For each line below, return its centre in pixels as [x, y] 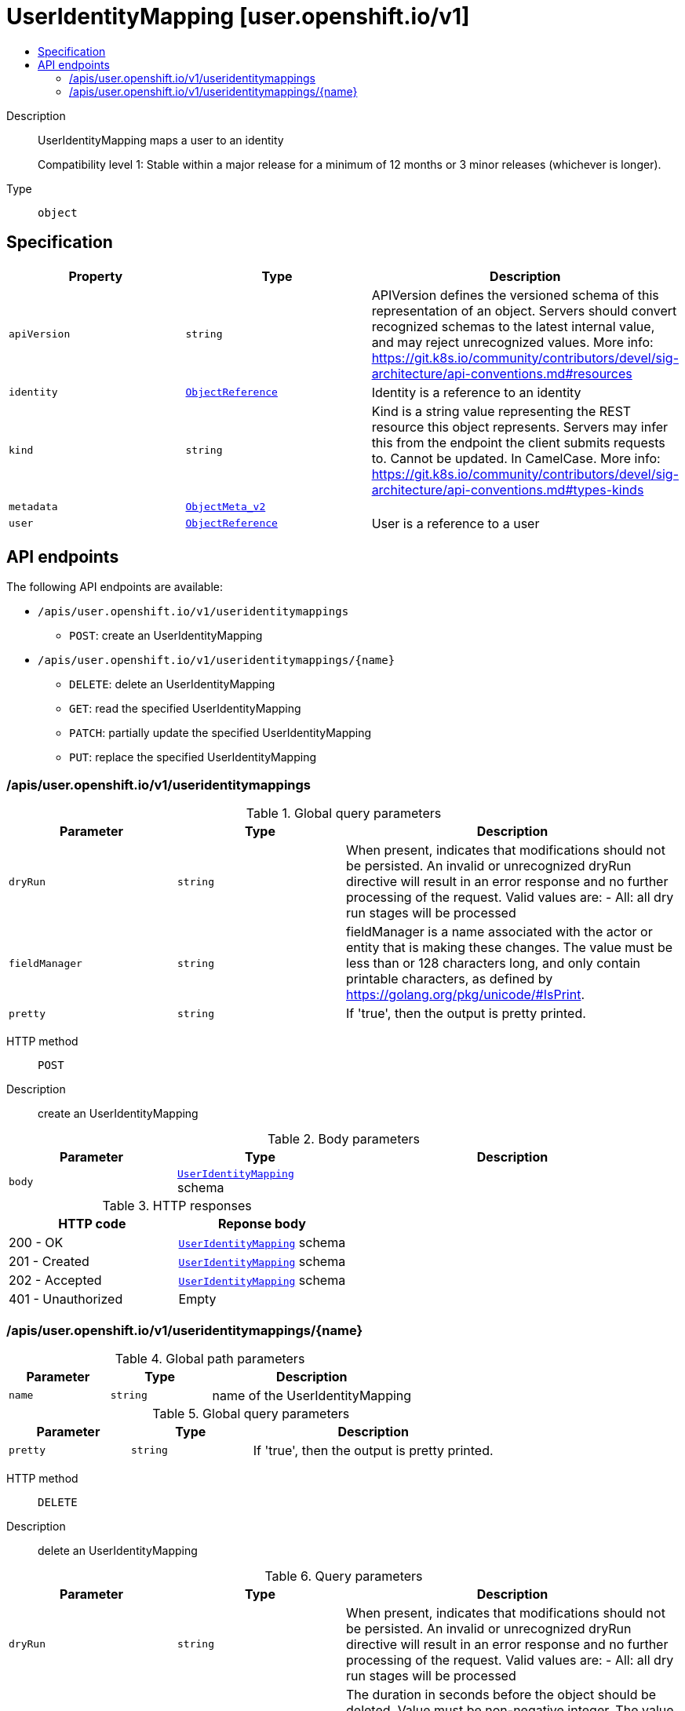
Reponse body [262, 1224]
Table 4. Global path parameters [210, 1358]
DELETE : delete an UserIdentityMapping [172, 684]
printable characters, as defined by [450, 979]
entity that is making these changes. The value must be [510, 948]
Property [96, 276]
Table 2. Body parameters [344, 1139]
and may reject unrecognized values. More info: [512, 342]
